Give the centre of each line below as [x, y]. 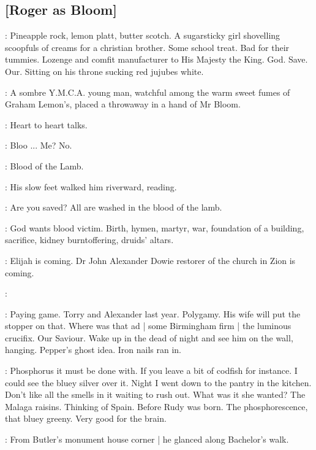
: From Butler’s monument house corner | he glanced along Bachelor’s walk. [147, 439]
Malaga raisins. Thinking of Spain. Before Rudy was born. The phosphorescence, [156, 406]
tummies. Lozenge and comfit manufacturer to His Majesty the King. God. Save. [156, 59]
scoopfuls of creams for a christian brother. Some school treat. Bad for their [147, 47]
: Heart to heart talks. [46, 124]
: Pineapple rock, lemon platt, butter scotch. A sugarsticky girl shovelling [143, 35]
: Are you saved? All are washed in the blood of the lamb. [114, 207]
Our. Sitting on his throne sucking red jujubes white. [104, 71]
